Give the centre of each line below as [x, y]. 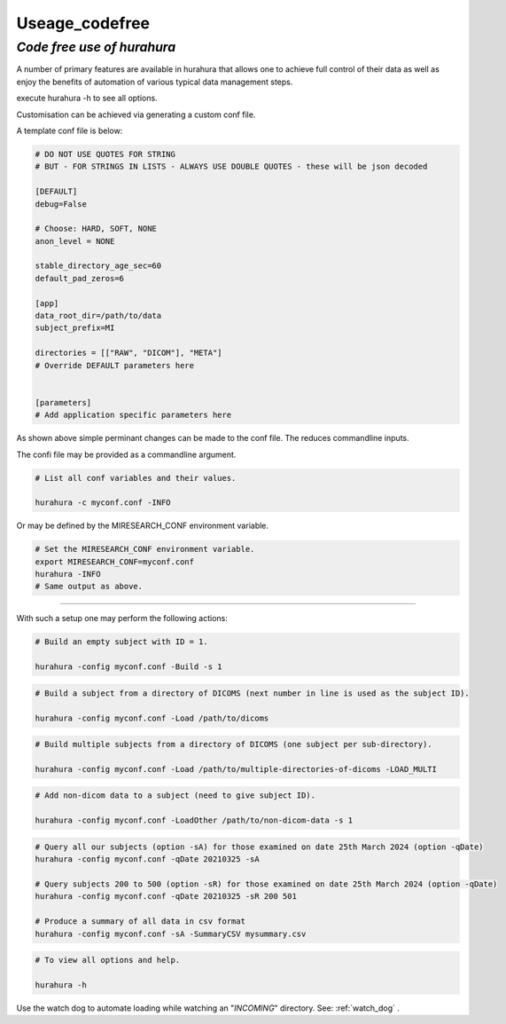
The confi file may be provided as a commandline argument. [126, 454]
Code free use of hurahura [96, 47]
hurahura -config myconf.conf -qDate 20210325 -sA [148, 859]
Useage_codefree [83, 23]
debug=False [61, 204]
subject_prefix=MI [75, 328]
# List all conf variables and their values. [136, 478]
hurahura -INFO [68, 574]
